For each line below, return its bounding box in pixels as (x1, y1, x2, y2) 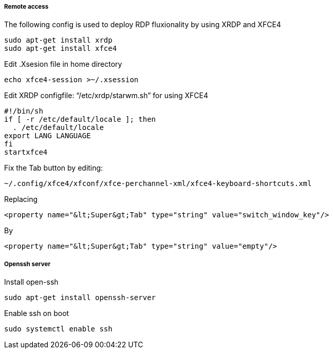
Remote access (4, 3, 49, 10)
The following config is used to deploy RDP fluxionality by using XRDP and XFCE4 (4, 20, 281, 29)
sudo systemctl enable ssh (4, 325, 113, 333)
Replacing (4, 195, 38, 204)
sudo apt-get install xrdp (4, 36, 113, 45)
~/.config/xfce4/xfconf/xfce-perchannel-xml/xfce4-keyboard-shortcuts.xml (4, 179, 312, 188)
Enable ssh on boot (4, 309, 69, 318)
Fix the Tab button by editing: (4, 163, 103, 173)
